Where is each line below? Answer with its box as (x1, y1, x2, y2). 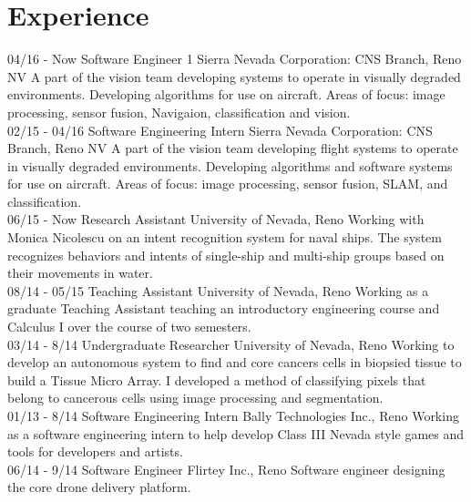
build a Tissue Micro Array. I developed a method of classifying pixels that (7, 370, 426, 389)
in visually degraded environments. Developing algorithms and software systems (7, 156, 453, 175)
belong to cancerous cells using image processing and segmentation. (7, 388, 384, 407)
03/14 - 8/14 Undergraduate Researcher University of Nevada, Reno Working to (7, 334, 455, 353)
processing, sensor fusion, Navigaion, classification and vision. (7, 102, 351, 121)
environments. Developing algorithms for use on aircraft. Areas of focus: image (7, 85, 445, 104)
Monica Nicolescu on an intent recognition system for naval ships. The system (7, 228, 442, 247)
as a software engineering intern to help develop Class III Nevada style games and (7, 424, 465, 443)
